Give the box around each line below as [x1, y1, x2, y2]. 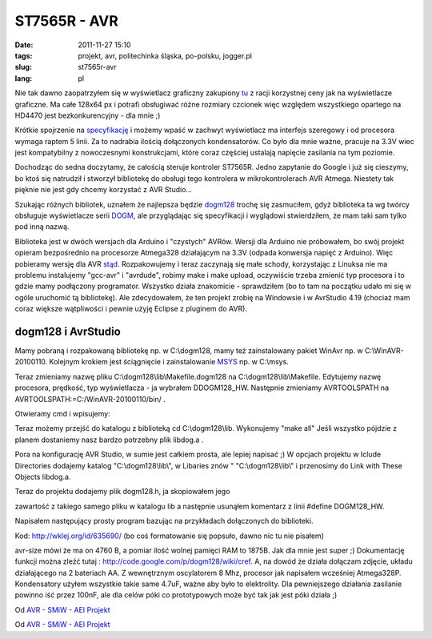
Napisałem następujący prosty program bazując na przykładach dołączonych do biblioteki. [14, 516, 314, 526]
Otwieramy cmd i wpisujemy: [14, 409, 111, 418]
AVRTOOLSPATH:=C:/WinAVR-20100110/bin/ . [14, 394, 166, 404]
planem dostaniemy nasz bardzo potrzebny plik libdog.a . [14, 435, 204, 444]
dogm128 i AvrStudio [14, 324, 122, 338]
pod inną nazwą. [14, 222, 70, 231]
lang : [14, 73, 33, 83]
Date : [14, 40, 34, 50]
